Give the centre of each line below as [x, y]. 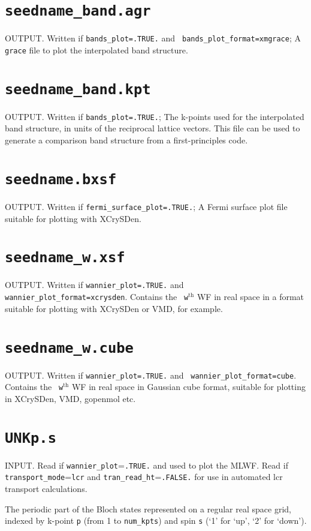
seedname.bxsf [61, 179]
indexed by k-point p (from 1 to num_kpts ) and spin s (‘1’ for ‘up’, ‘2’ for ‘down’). [156, 520]
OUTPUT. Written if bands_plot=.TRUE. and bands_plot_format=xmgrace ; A [153, 38]
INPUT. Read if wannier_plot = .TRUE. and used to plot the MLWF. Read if [147, 465]
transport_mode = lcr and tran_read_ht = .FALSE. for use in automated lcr [144, 477]
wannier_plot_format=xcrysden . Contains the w [97, 297]
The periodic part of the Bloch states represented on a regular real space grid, [148, 508]
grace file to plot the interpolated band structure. [96, 49]
